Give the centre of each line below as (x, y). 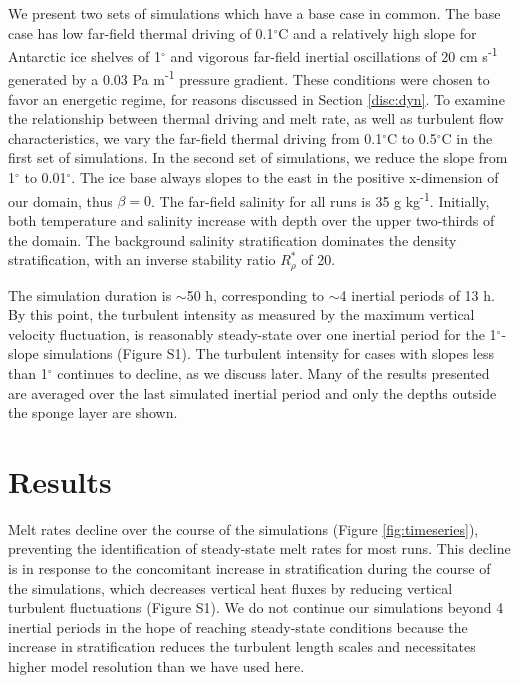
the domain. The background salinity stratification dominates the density (232, 239)
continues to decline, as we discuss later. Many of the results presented (273, 372)
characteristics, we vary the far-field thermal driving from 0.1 (195, 137)
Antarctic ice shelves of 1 (84, 55)
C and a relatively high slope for (377, 32)
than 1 (28, 372)
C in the (467, 137)
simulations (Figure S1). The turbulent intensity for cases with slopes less (269, 353)
